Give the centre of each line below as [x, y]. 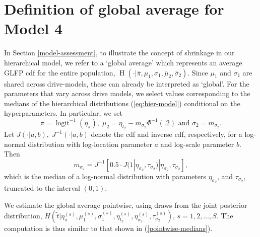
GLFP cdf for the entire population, [60, 72]
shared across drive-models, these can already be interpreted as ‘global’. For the [127, 83]
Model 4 [33, 28]
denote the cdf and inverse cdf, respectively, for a [167, 134]
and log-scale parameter [197, 144]
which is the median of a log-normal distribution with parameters [105, 176]
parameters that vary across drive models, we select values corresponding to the [127, 93]
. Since [198, 72]
